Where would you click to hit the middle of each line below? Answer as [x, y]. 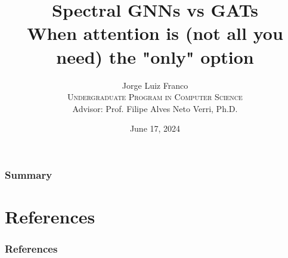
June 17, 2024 [155, 128]
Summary [29, 174]
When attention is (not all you [155, 33]
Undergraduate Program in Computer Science [155, 97]
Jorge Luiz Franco [155, 85]
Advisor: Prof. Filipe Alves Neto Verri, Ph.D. [155, 108]
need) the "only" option [155, 56]
